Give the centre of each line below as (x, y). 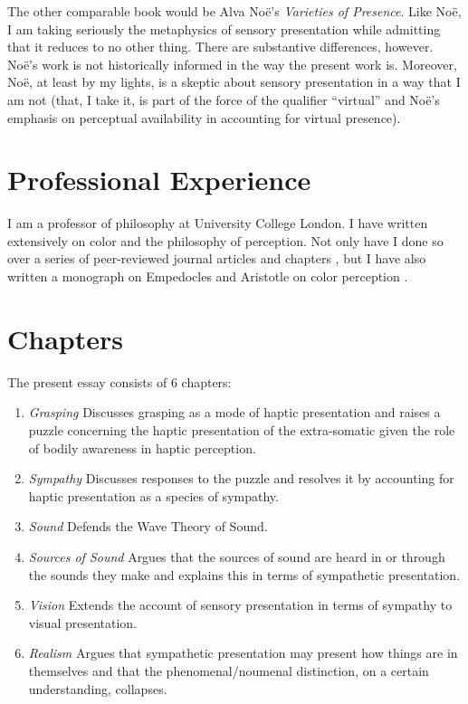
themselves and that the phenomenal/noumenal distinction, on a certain (229, 670)
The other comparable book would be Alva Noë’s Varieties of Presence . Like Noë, (234, 11)
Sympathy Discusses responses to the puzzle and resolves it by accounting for (241, 478)
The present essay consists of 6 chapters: (119, 381)
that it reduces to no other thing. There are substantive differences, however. (220, 47)
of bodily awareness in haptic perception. (142, 447)
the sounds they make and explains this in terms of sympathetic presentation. (244, 574)
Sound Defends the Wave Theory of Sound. (148, 526)
